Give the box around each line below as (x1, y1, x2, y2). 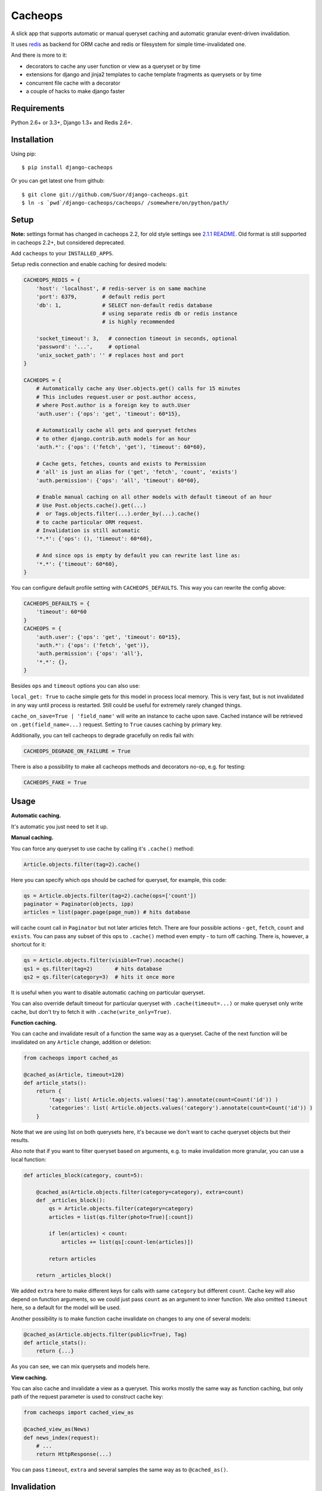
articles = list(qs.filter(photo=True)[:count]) (48, 1214, 194, 1220)
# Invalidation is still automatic (36, 527, 140, 534)
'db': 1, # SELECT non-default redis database (36, 302, 213, 308)
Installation (11, 134, 54, 144)
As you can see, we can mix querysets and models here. (11, 1363, 150, 1370)
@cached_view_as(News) (23, 1426, 90, 1433)
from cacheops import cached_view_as (23, 1409, 134, 1416)
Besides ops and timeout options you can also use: (11, 682, 140, 689)
